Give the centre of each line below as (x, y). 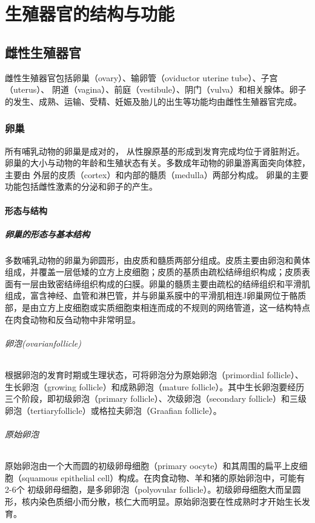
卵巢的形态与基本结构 (47, 234)
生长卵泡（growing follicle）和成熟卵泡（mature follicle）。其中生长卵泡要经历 (155, 386)
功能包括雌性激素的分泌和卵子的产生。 (81, 186)
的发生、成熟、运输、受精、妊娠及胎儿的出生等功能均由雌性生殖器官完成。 (153, 101)
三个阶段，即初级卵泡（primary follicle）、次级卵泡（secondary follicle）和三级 (156, 398)
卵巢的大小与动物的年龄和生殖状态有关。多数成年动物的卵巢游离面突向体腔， (157, 163)
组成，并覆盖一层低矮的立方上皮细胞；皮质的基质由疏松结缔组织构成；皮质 (153, 272)
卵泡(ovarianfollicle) (43, 343)
